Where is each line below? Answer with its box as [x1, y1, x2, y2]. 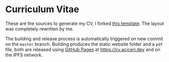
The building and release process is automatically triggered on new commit [5, 36, 163, 42]
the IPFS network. [5, 52, 43, 58]
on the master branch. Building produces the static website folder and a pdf [5, 41, 163, 47]
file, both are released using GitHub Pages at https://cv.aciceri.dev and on [5, 46, 160, 52]
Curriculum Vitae [5, 4, 79, 15]
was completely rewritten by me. [5, 25, 74, 32]
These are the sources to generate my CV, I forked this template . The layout [5, 20, 164, 26]
